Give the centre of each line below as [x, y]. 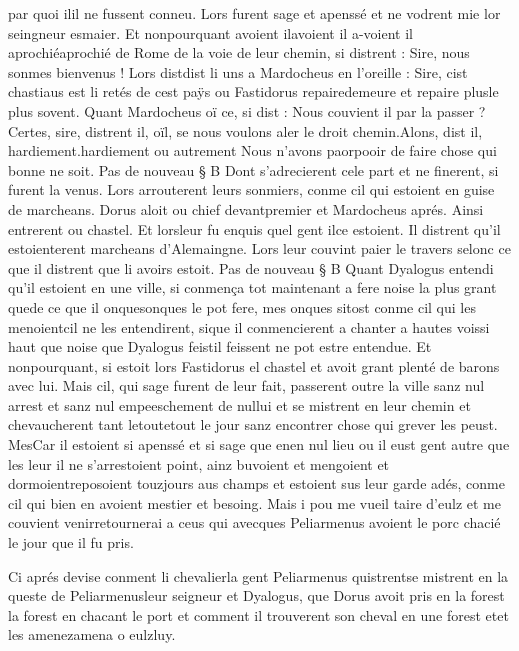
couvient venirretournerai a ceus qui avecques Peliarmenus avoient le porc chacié [254, 522]
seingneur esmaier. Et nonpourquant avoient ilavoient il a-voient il [210, 32]
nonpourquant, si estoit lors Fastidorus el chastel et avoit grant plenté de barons [254, 365]
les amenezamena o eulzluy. [92, 634]
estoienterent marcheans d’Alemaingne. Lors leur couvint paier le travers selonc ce [259, 248]
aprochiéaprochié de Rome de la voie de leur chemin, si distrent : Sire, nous [239, 52]
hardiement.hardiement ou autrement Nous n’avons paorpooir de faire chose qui [252, 150]
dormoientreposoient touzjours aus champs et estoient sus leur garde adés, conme [256, 483]
